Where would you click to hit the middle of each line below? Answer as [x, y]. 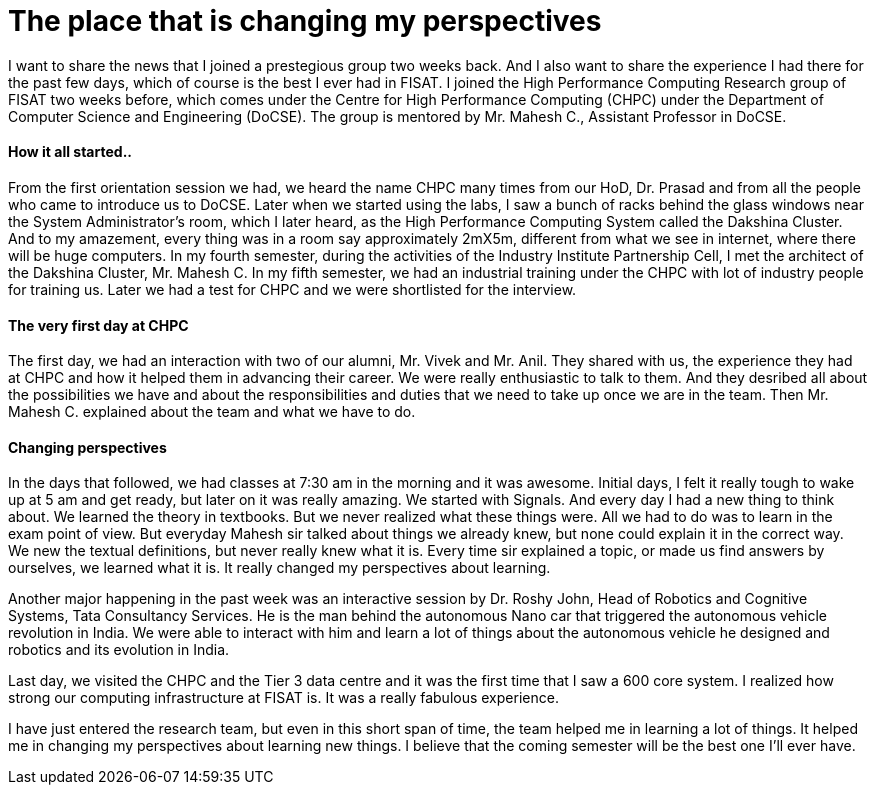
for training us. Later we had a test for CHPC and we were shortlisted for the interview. [292, 289]
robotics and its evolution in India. [119, 650]
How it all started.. [70, 152]
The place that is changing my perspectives [305, 21]
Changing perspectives [87, 447]
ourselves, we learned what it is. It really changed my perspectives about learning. [279, 568]
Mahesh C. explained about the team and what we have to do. [212, 412]
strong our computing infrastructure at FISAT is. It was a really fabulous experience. [283, 698]
